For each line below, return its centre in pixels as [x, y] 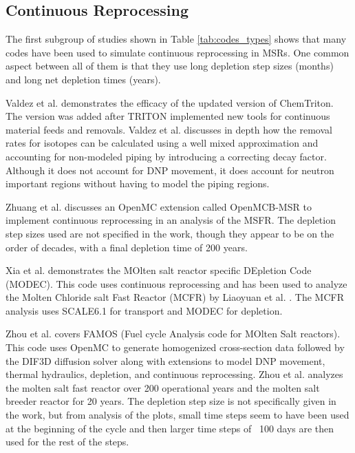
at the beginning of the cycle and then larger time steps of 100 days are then [170, 428]
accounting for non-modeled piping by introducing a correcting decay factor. [166, 156]
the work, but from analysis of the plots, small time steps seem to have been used [177, 415]
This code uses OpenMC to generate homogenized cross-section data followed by [175, 347]
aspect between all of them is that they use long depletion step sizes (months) [170, 66]
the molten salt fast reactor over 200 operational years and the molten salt [163, 387]
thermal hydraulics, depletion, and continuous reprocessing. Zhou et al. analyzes [174, 374]
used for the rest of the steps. [67, 442]
